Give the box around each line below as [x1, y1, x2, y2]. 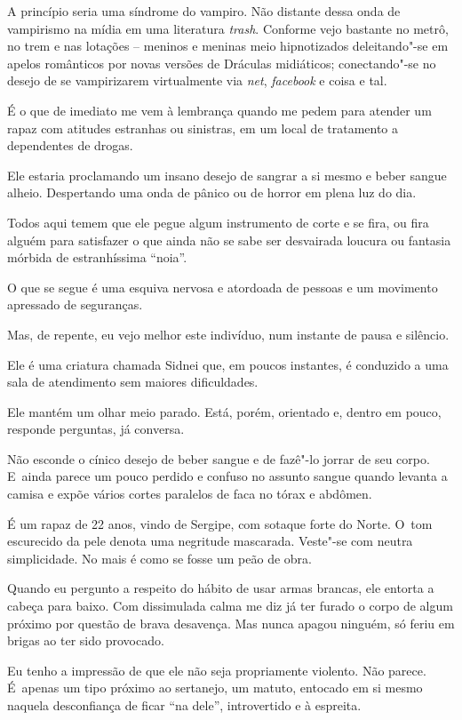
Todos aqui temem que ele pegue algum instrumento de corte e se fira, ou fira [7, 212, 429, 231]
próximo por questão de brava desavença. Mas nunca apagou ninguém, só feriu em [7, 613, 455, 632]
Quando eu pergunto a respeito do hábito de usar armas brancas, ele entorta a [7, 579, 434, 597]
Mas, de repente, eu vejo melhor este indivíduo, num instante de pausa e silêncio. [7, 324, 450, 343]
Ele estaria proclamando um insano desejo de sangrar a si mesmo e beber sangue [7, 165, 447, 184]
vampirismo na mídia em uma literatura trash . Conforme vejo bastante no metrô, [7, 19, 449, 37]
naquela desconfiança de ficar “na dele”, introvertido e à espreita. [7, 696, 362, 714]
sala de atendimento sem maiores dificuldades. [7, 372, 259, 391]
